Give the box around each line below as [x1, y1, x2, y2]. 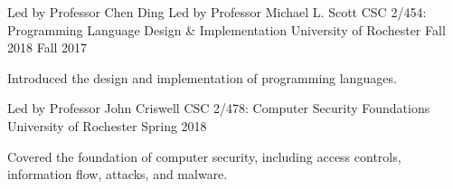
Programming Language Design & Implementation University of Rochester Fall [7, 20, 446, 39]
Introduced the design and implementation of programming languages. [7, 68, 397, 87]
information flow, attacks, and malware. [7, 165, 228, 184]
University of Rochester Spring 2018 [7, 116, 207, 135]
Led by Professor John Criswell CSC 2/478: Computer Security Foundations [7, 99, 430, 118]
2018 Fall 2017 [7, 38, 88, 57]
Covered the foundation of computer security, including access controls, [7, 146, 401, 165]
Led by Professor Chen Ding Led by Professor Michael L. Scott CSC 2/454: [7, 3, 427, 21]
